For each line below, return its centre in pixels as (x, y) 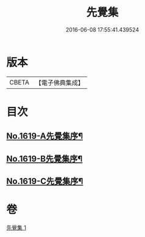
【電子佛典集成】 (59, 83)
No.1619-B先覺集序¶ (44, 159)
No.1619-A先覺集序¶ (45, 136)
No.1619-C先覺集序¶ (45, 181)
